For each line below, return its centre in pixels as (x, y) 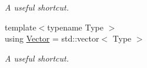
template (21, 27)
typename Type (75, 27)
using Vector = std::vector (52, 38)
